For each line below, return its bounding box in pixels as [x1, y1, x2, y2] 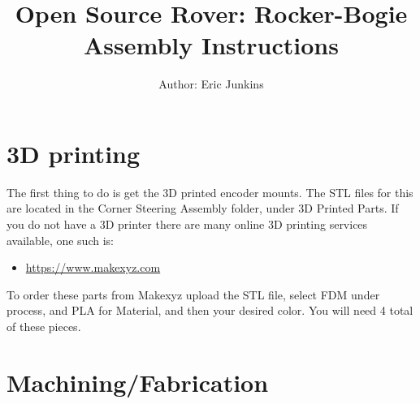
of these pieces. [6, 318, 81, 334]
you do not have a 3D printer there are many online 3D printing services [6, 216, 368, 233]
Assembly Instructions [84, 28, 339, 62]
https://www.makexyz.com [25, 259, 161, 276]
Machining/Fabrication [6, 365, 269, 398]
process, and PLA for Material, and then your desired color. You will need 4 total [6, 302, 414, 319]
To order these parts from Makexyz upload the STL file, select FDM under [6, 286, 380, 303]
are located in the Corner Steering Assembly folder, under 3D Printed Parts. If [6, 200, 399, 217]
